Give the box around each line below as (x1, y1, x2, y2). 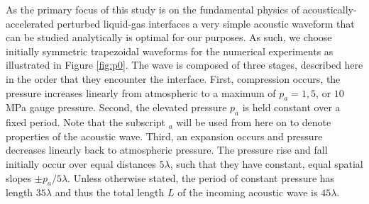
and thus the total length (55, 185, 165, 200)
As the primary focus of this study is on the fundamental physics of (6, 2, 300, 16)
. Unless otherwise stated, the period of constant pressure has (67, 170, 335, 185)
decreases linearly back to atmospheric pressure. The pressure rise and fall (6, 142, 328, 157)
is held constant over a (242, 100, 341, 115)
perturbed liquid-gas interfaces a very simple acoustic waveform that (57, 16, 355, 30)
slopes (6, 170, 32, 185)
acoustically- (302, 2, 357, 16)
